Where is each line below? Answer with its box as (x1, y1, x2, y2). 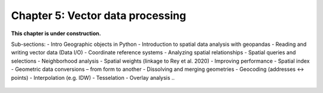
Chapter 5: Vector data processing (11, 9, 187, 22)
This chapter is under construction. (11, 30, 101, 37)
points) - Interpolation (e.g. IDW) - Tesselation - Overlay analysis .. (11, 74, 175, 81)
